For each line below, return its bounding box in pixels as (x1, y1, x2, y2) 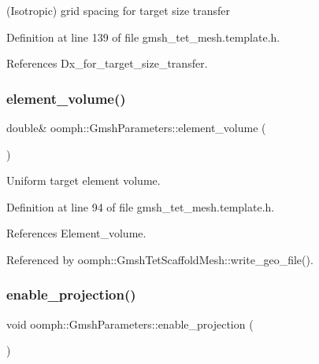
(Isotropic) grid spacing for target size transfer (6, 2, 231, 18)
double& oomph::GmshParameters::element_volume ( (6, 119, 266, 135)
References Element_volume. (6, 225, 147, 241)
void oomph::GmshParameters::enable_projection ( (6, 315, 254, 332)
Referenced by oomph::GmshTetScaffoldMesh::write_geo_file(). (6, 251, 313, 267)
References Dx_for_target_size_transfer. (6, 55, 208, 72)
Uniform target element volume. (6, 172, 161, 189)
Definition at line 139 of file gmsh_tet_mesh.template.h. (6, 28, 280, 45)
